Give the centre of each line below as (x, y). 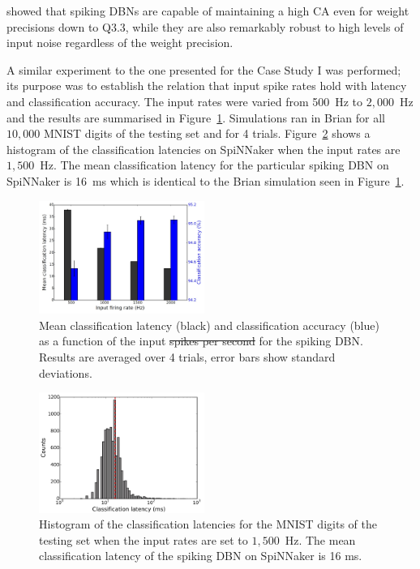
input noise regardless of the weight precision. (120, 43)
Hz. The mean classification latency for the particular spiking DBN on (214, 165)
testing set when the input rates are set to (144, 539)
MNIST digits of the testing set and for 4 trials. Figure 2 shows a (207, 133)
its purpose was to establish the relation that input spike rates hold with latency (207, 86)
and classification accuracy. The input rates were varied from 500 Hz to (185, 101)
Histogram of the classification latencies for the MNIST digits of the (208, 524)
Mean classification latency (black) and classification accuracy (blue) (209, 325)
